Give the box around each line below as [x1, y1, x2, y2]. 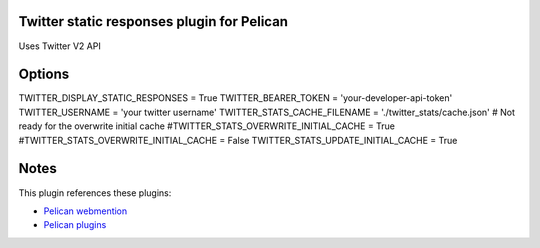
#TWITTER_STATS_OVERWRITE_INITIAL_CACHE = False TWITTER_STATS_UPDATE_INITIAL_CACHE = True [18, 134, 458, 146]
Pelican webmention [43, 205, 128, 217]
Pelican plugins [43, 219, 107, 231]
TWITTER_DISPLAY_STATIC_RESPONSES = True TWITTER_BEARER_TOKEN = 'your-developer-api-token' [18, 92, 453, 104]
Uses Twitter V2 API [18, 40, 102, 52]
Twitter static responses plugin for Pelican [18, 13, 289, 30]
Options [18, 66, 70, 83]
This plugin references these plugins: [18, 186, 172, 199]
